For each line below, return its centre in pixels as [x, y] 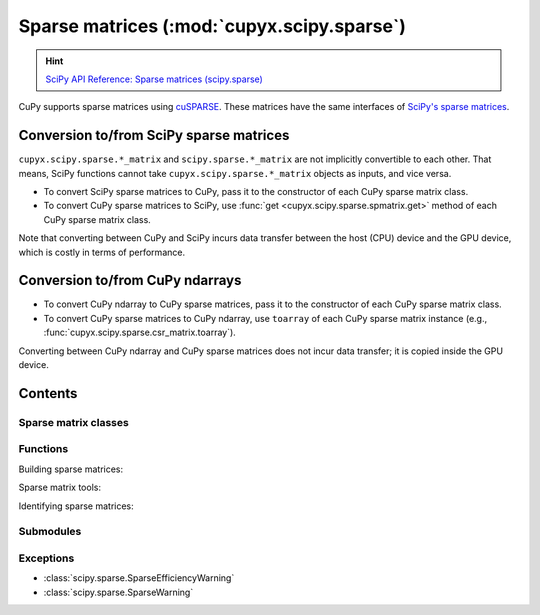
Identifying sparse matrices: [76, 506]
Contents [48, 393]
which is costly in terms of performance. [101, 252]
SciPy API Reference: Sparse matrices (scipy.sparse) [154, 79]
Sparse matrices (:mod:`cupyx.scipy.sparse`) [212, 26]
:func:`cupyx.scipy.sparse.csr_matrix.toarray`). [140, 332]
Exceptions [46, 558]
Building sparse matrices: [71, 469]
